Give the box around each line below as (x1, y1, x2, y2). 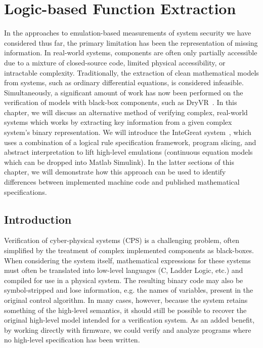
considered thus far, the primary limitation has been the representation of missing (4, 37, 258, 48)
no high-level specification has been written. (4, 334, 140, 345)
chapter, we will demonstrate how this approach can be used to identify (4, 166, 226, 177)
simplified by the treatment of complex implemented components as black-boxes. (4, 245, 254, 256)
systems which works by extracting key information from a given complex (4, 117, 232, 127)
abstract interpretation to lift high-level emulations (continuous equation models (4, 147, 253, 157)
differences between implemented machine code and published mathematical (4, 177, 240, 187)
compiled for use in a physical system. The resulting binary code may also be (4, 274, 243, 285)
